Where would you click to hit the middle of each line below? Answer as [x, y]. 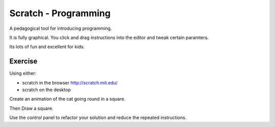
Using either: [23, 73]
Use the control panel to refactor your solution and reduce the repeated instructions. [98, 118]
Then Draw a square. [31, 108]
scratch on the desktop [46, 90]
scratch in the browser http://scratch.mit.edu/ [70, 82]
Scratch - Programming [60, 13]
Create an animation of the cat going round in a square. [67, 99]
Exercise [23, 61]
